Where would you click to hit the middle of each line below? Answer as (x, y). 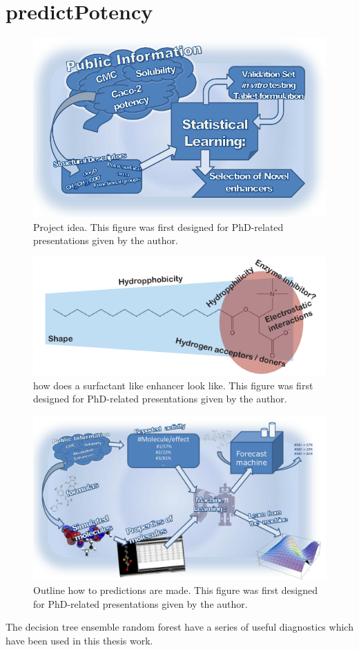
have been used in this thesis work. (79, 640)
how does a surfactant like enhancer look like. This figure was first (173, 385)
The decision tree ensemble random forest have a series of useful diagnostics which (179, 627)
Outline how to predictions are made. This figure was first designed (175, 590)
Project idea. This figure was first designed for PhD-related (158, 226)
